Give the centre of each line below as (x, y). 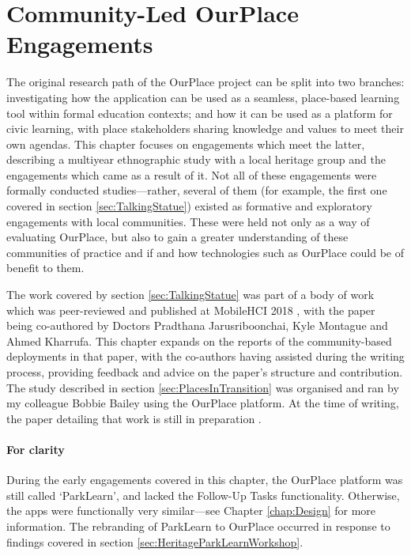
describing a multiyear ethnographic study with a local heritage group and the (196, 159)
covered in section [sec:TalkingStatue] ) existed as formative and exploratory (189, 206)
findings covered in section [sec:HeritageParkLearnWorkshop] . (155, 541)
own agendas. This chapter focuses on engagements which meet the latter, (186, 144)
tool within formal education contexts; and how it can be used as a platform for (200, 113)
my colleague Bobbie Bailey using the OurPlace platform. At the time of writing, (203, 403)
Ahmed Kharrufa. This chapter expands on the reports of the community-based (199, 340)
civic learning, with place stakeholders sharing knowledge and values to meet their (205, 129)
